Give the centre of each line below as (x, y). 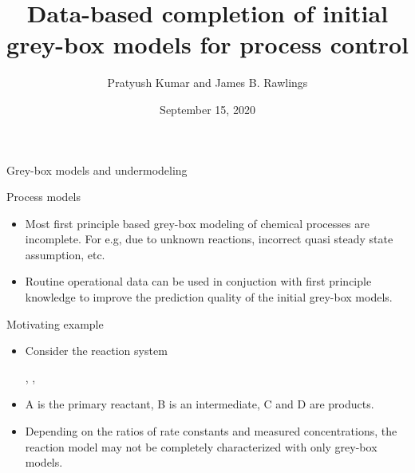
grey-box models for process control (207, 44)
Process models (44, 197)
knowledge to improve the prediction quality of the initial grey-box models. (209, 297)
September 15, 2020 (207, 109)
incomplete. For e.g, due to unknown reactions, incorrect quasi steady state (209, 239)
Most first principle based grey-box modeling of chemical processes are (197, 223)
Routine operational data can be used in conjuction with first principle (198, 281)
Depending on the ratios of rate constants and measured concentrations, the (211, 431)
